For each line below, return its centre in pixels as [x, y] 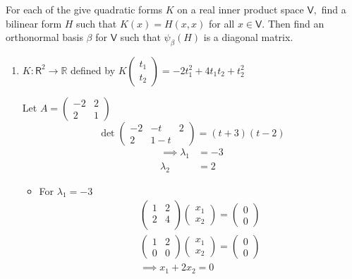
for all [222, 23]
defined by [93, 70]
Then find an [296, 23]
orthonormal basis [44, 37]
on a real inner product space [241, 9]
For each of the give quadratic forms [84, 9]
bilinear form [34, 23]
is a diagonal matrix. [248, 37]
